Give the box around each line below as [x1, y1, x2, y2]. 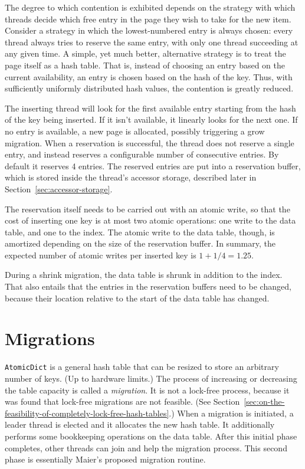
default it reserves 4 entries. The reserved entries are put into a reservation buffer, [5, 159, 301, 172]
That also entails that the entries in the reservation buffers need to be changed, [5, 280, 291, 293]
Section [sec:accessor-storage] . [5, 182, 113, 195]
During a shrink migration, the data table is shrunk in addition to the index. [5, 268, 283, 281]
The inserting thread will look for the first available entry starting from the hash [5, 101, 296, 114]
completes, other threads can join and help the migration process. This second [5, 441, 287, 454]
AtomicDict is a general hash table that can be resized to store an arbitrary [5, 360, 279, 373]
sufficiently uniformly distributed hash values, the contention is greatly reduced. [5, 82, 294, 94]
